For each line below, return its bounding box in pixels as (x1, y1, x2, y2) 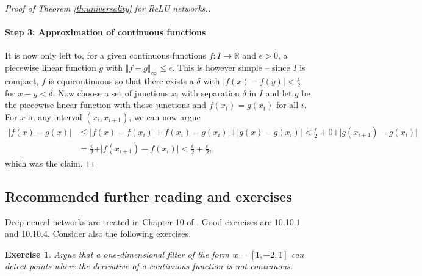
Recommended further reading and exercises (5, 186, 292, 205)
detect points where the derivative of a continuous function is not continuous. (5, 260, 293, 272)
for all (276, 98, 299, 111)
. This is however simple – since (172, 60, 290, 73)
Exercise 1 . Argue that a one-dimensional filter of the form (5, 247, 229, 260)
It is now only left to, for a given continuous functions (5, 49, 207, 62)
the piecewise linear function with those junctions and (5, 98, 207, 111)
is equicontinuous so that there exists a (48, 74, 194, 87)
